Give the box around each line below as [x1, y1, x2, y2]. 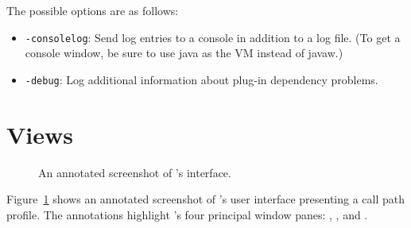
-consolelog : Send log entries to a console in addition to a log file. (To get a [25, 29, 401, 45]
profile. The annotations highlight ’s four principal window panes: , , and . [6, 206, 368, 222]
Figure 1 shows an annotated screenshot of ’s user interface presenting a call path [6, 191, 405, 207]
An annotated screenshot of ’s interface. [38, 164, 231, 180]
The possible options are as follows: [6, 2, 179, 18]
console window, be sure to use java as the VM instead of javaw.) [25, 44, 343, 61]
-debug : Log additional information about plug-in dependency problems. [25, 71, 378, 87]
